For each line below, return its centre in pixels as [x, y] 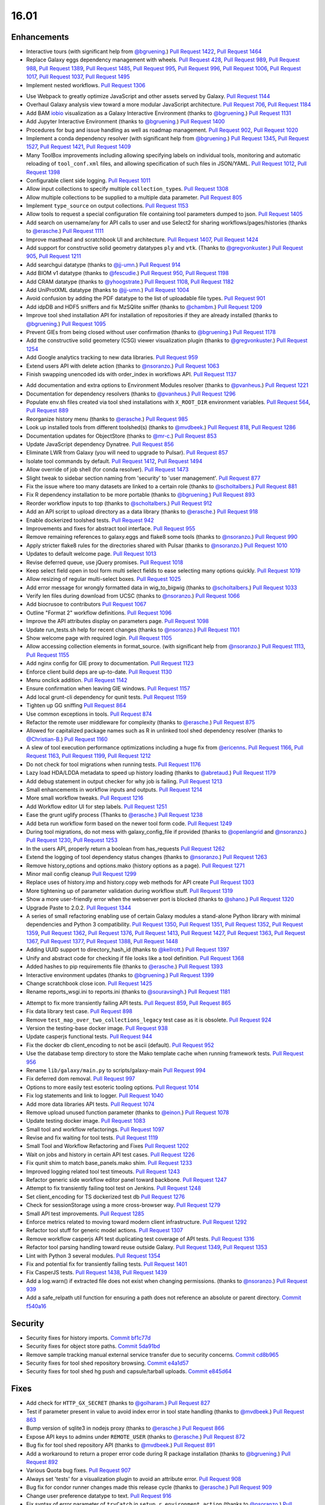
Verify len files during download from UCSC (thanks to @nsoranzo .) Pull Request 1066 [133, 596]
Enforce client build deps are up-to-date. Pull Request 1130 [99, 672]
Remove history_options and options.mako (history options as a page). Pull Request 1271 [135, 865]
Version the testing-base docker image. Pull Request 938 [97, 1028]
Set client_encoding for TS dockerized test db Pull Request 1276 [106, 1196]
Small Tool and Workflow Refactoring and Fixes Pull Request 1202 [108, 1146]
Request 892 [42, 1462]
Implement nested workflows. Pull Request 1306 [86, 85]
